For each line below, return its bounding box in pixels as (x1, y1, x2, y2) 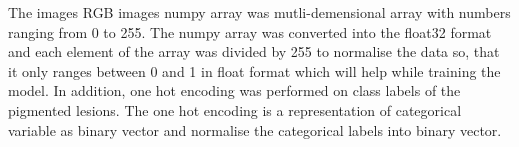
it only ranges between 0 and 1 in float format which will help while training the (8, 60, 501, 81)
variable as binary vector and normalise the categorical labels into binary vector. (8, 119, 502, 140)
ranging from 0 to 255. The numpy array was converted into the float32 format (8, 21, 492, 42)
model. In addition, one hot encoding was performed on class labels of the (8, 80, 461, 101)
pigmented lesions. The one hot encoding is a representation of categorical (8, 99, 462, 120)
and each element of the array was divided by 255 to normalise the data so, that (8, 41, 500, 62)
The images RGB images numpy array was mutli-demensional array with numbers (8, 2, 511, 22)
